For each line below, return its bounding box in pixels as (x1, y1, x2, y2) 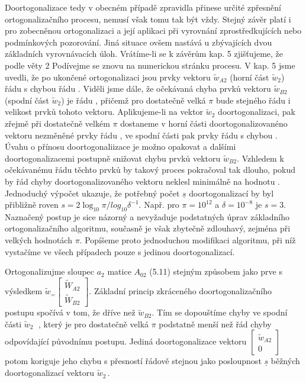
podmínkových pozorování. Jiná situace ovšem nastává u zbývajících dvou (5, 36, 272, 48)
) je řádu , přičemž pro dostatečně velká (61, 94, 206, 106)
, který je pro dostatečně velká (38, 317, 149, 330)
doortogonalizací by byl (189, 186, 274, 199)
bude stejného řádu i (215, 94, 291, 106)
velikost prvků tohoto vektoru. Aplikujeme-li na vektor (5, 105, 204, 118)
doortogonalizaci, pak (218, 105, 295, 118)
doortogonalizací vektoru (5, 366, 94, 379)
